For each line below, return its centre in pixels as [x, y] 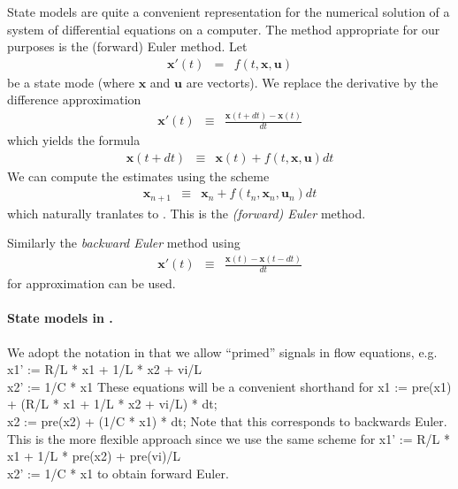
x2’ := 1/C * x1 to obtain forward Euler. [118, 473]
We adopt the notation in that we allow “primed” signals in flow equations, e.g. [222, 351]
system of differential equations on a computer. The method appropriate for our [224, 29]
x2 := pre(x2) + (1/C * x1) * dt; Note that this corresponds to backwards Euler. [227, 421]
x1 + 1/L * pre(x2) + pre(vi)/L [94, 456]
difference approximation [74, 99]
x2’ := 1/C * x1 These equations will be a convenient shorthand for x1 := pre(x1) [229, 386]
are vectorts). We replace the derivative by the [312, 82]
